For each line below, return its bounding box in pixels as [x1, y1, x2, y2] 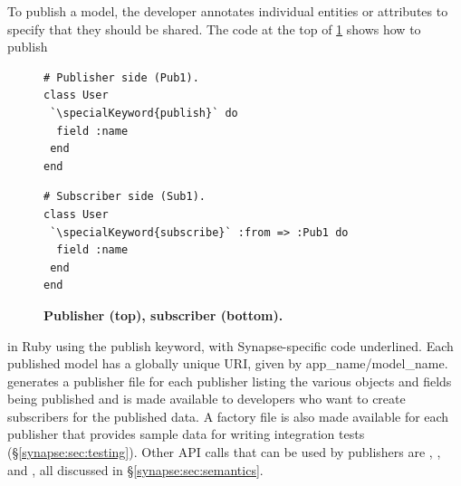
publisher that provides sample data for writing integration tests [7, 424, 365, 443]
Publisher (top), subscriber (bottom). [43, 305, 283, 324]
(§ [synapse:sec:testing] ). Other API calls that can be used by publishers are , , [7, 443, 441, 462]
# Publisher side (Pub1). [43, 71, 199, 84]
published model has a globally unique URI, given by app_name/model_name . [7, 354, 448, 373]
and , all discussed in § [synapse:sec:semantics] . [7, 460, 264, 479]
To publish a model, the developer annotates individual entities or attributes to [7, 2, 448, 20]
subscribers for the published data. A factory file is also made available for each [7, 406, 449, 425]
